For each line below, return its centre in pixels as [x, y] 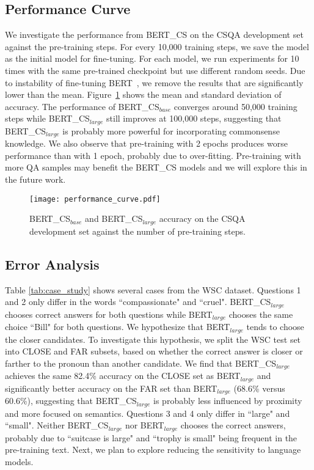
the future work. [35, 179]
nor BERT [144, 425]
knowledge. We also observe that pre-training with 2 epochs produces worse [146, 143]
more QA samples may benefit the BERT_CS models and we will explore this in [156, 167]
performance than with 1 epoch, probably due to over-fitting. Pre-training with [153, 155]
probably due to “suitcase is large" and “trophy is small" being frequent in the [151, 437]
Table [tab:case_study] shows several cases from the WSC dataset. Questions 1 [153, 289]
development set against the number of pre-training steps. [137, 231]
